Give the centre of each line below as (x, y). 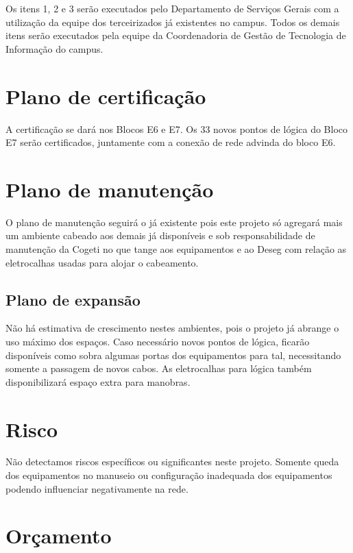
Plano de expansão (73, 299)
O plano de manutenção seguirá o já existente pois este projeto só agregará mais (174, 222)
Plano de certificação (106, 96)
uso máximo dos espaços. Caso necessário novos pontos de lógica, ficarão (158, 341)
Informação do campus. (54, 48)
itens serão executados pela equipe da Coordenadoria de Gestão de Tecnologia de (176, 35)
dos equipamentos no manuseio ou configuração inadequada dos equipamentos (169, 475)
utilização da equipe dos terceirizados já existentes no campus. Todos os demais (173, 22)
